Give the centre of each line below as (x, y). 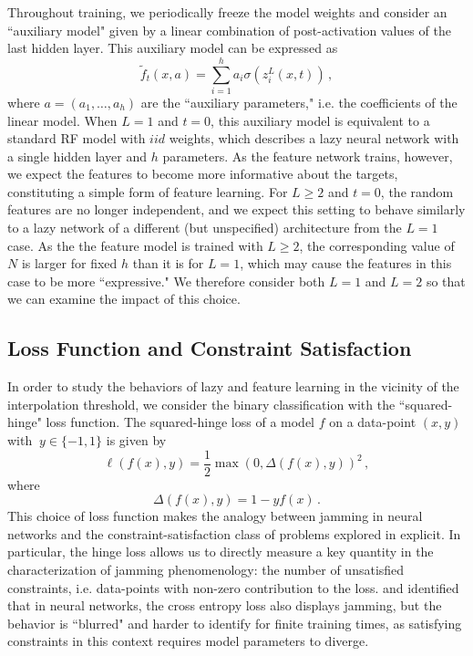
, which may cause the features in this (346, 263)
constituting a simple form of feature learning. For (148, 191)
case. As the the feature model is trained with (135, 245)
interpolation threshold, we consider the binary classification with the (201, 404)
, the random (417, 191)
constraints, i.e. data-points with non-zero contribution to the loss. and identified (233, 587)
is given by (136, 440)
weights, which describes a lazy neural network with (314, 138)
